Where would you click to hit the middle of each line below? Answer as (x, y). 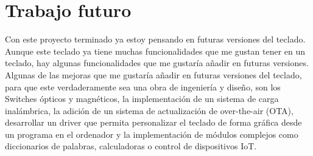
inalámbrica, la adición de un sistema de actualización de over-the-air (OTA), (149, 110)
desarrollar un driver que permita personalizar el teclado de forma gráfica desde (153, 122)
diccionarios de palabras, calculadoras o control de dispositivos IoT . (131, 146)
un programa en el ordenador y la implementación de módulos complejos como (152, 134)
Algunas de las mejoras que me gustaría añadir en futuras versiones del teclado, (153, 74)
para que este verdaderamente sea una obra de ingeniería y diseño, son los (143, 86)
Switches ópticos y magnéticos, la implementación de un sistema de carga (142, 99)
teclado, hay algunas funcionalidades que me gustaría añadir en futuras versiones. (157, 63)
